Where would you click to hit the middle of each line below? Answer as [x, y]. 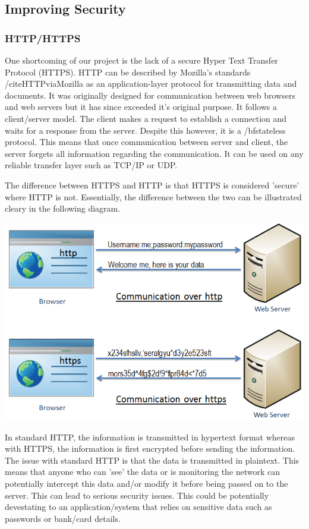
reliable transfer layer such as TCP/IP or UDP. [91, 165]
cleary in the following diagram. [63, 208]
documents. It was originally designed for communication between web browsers [150, 95]
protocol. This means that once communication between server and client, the [146, 142]
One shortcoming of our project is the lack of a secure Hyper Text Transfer [141, 60]
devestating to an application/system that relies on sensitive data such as [138, 507]
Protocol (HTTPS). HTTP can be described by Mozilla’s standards [128, 72]
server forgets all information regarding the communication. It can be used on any [154, 153]
